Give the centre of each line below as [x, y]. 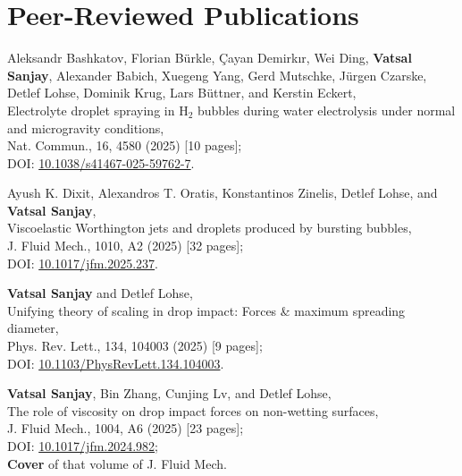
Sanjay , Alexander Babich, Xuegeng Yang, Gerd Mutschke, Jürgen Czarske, [217, 75]
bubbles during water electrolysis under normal [326, 110]
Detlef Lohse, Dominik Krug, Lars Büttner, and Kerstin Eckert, [182, 93]
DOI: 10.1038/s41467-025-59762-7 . [101, 162]
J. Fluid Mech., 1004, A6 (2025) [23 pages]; [126, 428]
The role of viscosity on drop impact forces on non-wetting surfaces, [193, 410]
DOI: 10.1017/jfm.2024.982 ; [83, 446]
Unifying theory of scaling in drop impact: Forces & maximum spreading [206, 310]
